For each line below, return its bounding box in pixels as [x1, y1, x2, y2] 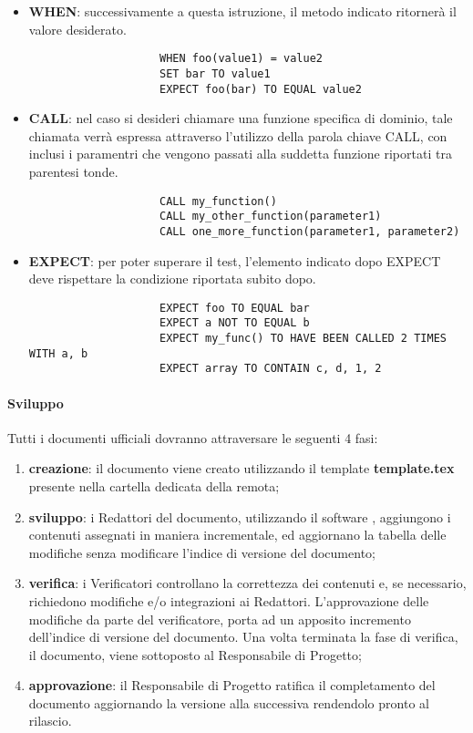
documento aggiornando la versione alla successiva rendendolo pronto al [28, 693, 429, 712]
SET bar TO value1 [159, 67, 271, 80]
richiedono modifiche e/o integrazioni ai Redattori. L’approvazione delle [28, 591, 429, 610]
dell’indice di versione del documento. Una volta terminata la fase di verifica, [28, 627, 458, 646]
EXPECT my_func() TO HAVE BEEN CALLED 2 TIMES [159, 332, 447, 345]
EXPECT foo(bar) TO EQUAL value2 [159, 82, 362, 96]
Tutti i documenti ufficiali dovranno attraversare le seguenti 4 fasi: [7, 428, 378, 447]
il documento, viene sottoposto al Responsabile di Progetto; [28, 645, 362, 664]
